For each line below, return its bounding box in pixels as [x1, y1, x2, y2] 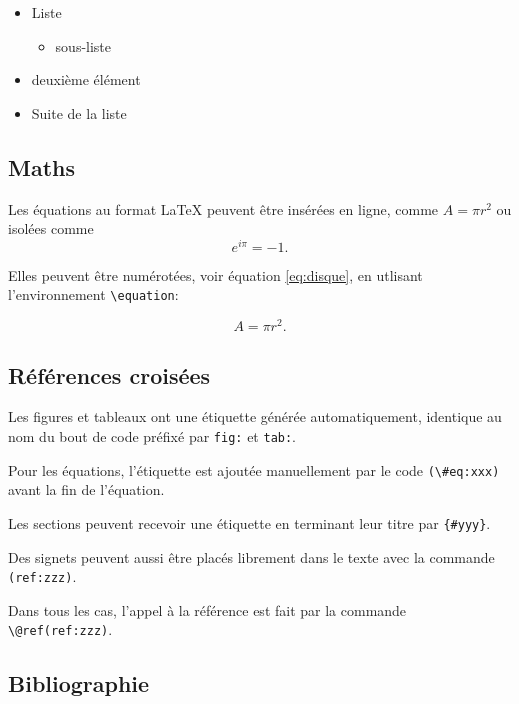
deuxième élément [31, 69, 141, 90]
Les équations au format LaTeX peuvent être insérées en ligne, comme [8, 198, 439, 219]
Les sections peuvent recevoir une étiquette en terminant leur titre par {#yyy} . [8, 512, 491, 533]
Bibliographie [8, 668, 150, 699]
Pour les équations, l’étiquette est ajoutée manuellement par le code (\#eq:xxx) [8, 459, 500, 480]
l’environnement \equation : [8, 284, 179, 305]
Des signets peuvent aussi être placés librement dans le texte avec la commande [8, 546, 495, 567]
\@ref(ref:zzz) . [8, 619, 113, 640]
